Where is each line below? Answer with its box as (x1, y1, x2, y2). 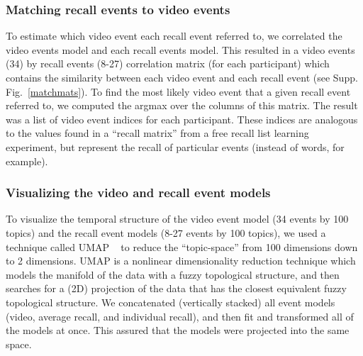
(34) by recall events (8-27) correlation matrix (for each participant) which (6, 56, 330, 71)
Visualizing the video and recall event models (6, 184, 271, 201)
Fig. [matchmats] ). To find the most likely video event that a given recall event (6, 84, 351, 99)
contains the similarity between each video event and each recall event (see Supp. (6, 70, 358, 84)
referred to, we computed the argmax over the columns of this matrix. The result (6, 98, 358, 113)
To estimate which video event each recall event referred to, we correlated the (6, 28, 342, 43)
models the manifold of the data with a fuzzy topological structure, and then (6, 267, 340, 282)
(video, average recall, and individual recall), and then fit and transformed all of (6, 308, 354, 323)
